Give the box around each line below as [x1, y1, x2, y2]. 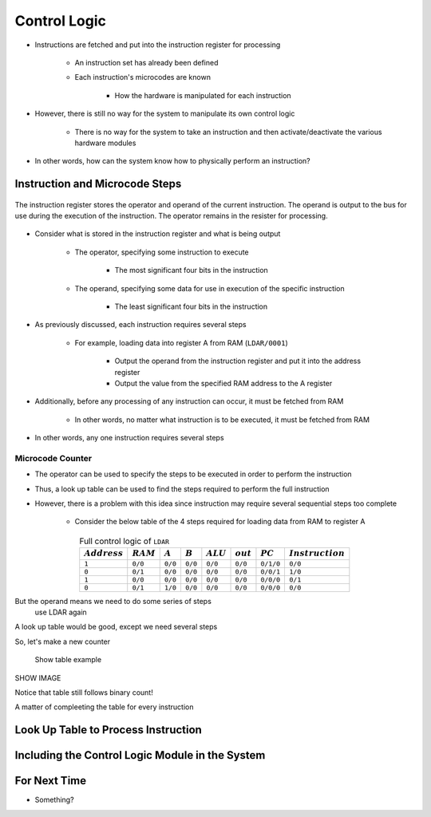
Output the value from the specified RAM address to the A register [114, 378, 333, 388]
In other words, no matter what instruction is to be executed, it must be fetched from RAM [74, 415, 370, 424]
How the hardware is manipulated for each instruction [114, 90, 291, 100]
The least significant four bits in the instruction [114, 302, 268, 311]
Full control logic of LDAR [79, 535, 170, 547]
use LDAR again [34, 607, 87, 618]
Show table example [34, 655, 102, 665]
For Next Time [14, 774, 87, 787]
